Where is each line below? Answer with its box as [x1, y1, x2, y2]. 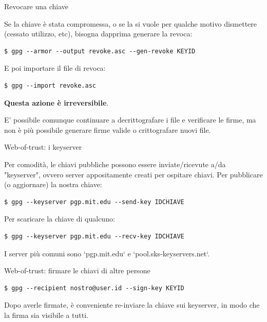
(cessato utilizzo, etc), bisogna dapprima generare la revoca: [4, 28, 193, 39]
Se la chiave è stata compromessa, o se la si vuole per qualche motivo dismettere [4, 18, 257, 29]
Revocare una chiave [4, 1, 69, 11]
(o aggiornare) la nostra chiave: [4, 179, 102, 190]
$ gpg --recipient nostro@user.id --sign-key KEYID [4, 284, 184, 292]
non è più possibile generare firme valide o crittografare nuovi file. [4, 124, 211, 135]
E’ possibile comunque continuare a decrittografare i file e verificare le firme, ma [4, 114, 256, 125]
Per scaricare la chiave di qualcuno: [4, 213, 115, 224]
